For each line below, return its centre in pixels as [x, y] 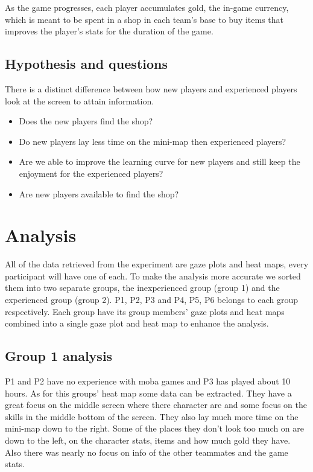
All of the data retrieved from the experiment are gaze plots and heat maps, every [157, 264]
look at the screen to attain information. [80, 100]
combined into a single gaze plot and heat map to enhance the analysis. [137, 323]
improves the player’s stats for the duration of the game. [109, 31]
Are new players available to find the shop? [99, 193]
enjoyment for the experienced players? [91, 173]
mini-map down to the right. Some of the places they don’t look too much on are [154, 428]
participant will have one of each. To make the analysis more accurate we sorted [153, 276]
